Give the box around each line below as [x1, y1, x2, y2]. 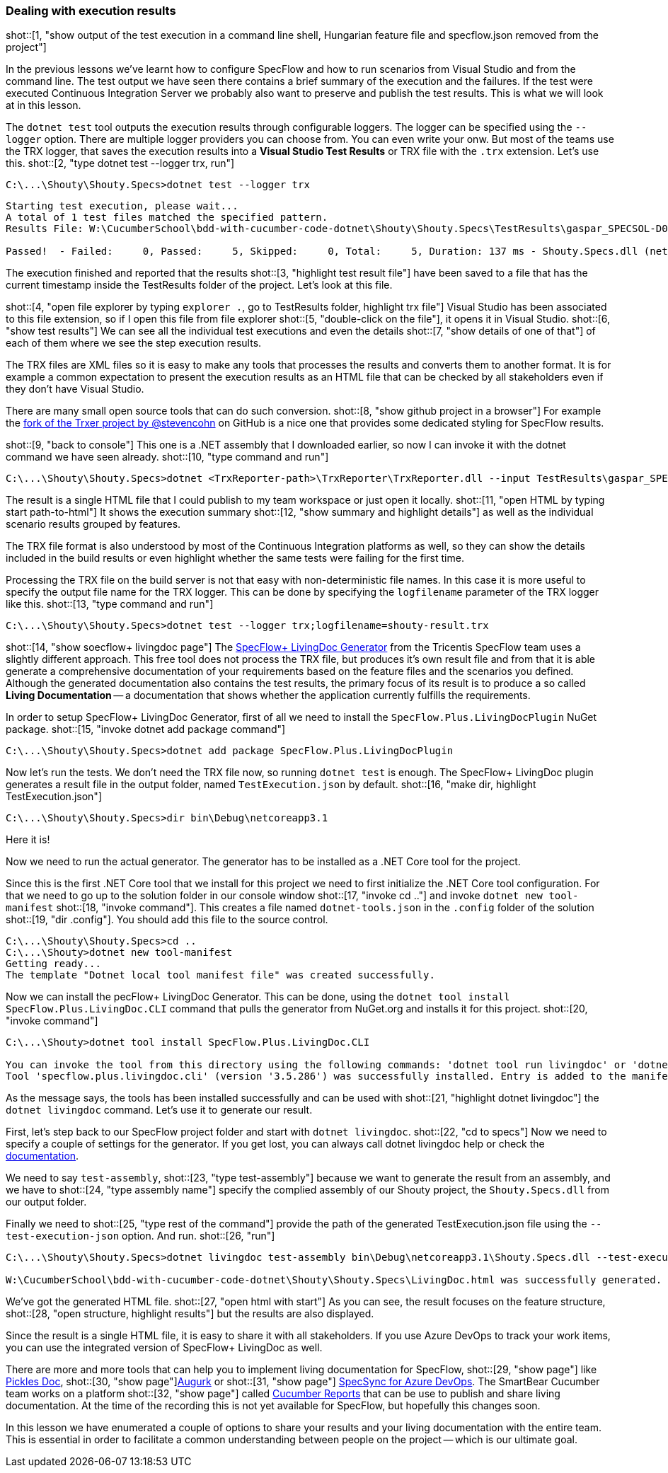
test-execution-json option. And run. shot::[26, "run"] [6, 1230, 275, 1242]
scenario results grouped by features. [6, 518, 181, 531]
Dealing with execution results [6, 4, 176, 18]
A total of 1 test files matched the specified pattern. [6, 212, 328, 224]
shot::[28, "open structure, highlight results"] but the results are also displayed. [6, 1307, 374, 1320]
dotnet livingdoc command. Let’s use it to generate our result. [6, 1104, 313, 1116]
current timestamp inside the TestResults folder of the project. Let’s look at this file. [6, 279, 393, 291]
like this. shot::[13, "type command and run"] [6, 598, 214, 611]
